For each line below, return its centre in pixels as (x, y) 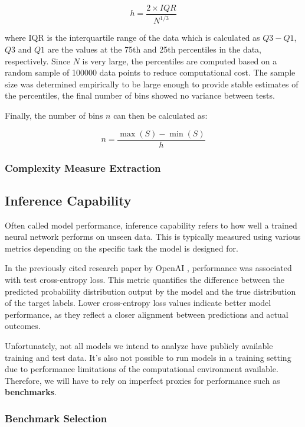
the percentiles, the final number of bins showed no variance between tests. (140, 95)
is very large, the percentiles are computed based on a (180, 61)
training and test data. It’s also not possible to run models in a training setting (148, 357)
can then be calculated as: (160, 115)
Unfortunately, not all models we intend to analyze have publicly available (139, 346)
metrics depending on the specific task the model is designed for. (122, 248)
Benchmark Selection (56, 418)
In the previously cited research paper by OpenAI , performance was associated (148, 268)
